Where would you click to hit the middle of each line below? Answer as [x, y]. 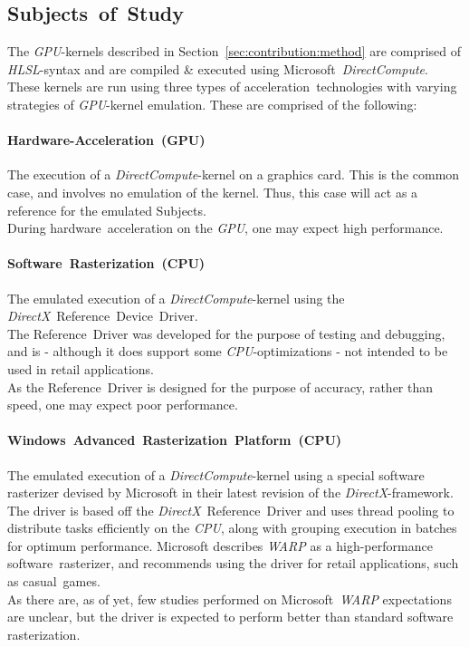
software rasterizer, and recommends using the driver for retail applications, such [233, 563]
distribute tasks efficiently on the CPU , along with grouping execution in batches [232, 528]
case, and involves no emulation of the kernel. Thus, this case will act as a [213, 192]
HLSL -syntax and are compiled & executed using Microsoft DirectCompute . [218, 68]
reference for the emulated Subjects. [107, 210]
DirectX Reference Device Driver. [103, 316]
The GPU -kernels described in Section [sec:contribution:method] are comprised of [234, 51]
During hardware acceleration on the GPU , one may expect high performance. [225, 228]
